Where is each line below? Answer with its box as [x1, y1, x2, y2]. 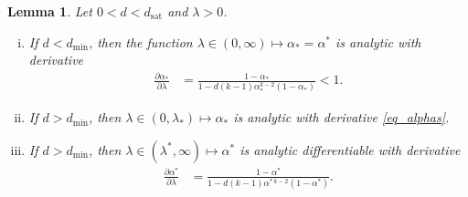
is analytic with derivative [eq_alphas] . [233, 108, 450, 127]
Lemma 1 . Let [7, 2, 92, 20]
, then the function [88, 32, 193, 51]
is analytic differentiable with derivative [239, 140, 461, 159]
